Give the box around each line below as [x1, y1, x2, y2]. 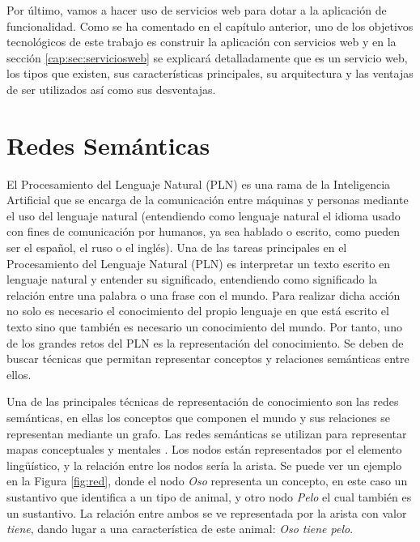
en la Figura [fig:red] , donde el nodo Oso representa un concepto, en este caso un [6, 472, 408, 489]
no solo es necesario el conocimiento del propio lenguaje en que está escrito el [6, 302, 389, 319]
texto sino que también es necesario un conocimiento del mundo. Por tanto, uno [6, 318, 402, 335]
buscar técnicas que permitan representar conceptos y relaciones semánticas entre [6, 350, 409, 367]
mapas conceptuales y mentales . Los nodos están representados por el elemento [6, 441, 402, 458]
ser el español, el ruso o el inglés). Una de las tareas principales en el [6, 239, 347, 256]
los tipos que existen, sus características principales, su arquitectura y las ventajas [6, 65, 414, 82]
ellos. [6, 365, 32, 382]
